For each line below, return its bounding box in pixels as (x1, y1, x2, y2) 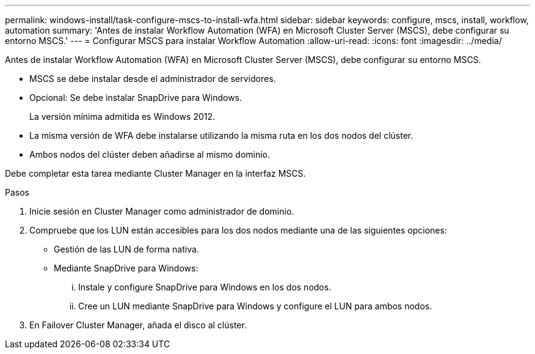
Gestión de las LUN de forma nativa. (54, 244, 199, 254)
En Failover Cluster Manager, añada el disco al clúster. (29, 320, 247, 330)
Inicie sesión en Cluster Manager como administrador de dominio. (29, 206, 294, 216)
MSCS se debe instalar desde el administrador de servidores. (29, 73, 276, 84)
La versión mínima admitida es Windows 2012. (29, 111, 216, 122)
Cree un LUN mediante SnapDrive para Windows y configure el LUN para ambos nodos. (78, 301, 432, 311)
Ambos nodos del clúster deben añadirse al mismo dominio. (29, 149, 271, 160)
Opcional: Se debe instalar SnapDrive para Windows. (29, 92, 242, 103)
